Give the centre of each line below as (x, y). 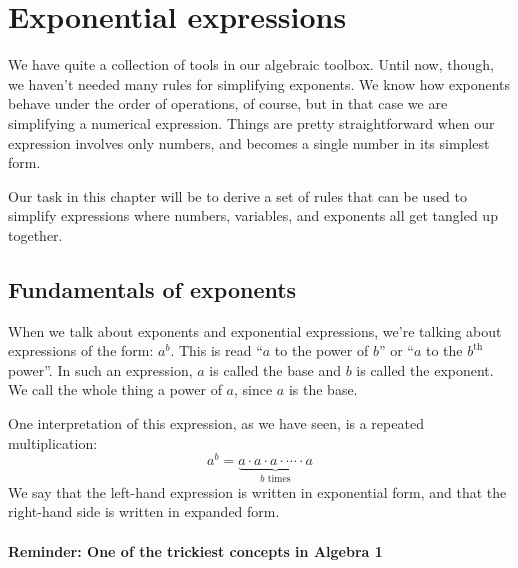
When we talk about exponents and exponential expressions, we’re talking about (255, 330)
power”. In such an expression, (100, 369)
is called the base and (275, 369)
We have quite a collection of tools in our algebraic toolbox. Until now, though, (251, 64)
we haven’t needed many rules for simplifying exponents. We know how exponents (259, 83)
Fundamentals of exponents (152, 288)
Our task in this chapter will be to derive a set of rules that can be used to (238, 195)
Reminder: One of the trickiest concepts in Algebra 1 (195, 550)
